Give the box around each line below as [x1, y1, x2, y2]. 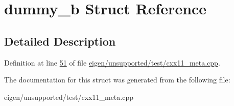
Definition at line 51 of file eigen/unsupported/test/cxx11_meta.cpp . [4, 57, 220, 68]
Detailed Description [4, 33, 116, 49]
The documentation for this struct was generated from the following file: [4, 74, 230, 85]
